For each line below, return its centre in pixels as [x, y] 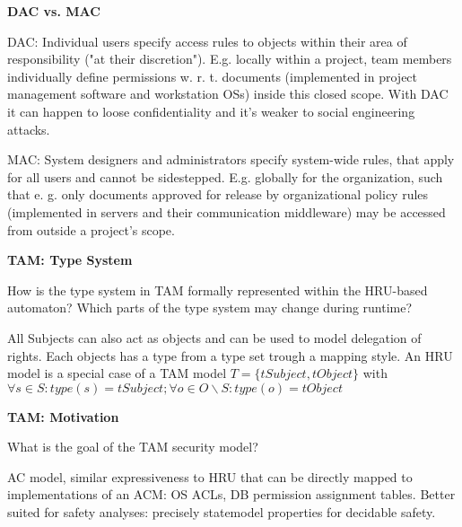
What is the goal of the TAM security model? [133, 447]
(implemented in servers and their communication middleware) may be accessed [227, 211]
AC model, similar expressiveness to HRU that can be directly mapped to [210, 476]
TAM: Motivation [63, 416]
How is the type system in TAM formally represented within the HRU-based [218, 290]
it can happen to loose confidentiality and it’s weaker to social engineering [211, 111]
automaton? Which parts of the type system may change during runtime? [210, 307]
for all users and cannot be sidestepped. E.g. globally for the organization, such [225, 176]
